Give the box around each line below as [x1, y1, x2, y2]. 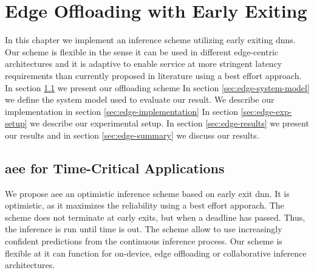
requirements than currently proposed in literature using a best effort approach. [5, 69, 302, 81]
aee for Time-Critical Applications [5, 158, 225, 177]
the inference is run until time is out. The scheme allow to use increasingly [5, 223, 282, 235]
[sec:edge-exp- [241, 105, 292, 117]
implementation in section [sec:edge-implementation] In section [5, 105, 239, 117]
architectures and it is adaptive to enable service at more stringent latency [5, 57, 282, 70]
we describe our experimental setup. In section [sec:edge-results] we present [30, 117, 309, 130]
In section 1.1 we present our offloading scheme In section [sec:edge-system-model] [5, 81, 310, 94]
